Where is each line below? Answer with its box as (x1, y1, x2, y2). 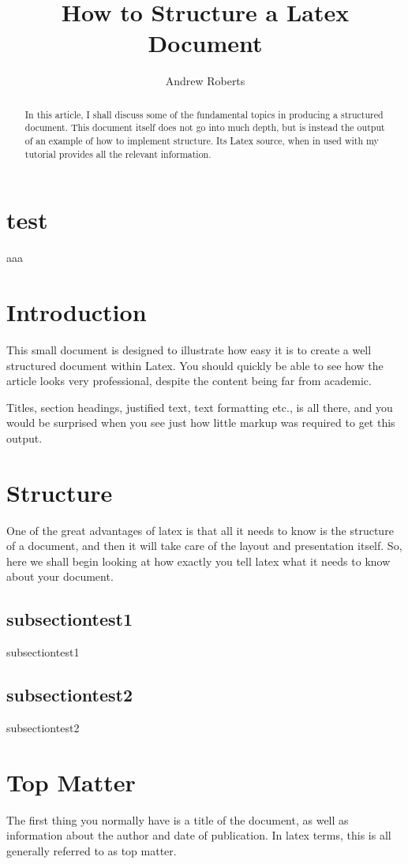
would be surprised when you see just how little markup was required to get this (6, 414, 395, 431)
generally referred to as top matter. (6, 842, 177, 858)
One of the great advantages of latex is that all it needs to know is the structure (6, 522, 394, 538)
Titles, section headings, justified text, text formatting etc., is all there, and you (6, 398, 393, 415)
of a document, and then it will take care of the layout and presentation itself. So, (6, 537, 402, 554)
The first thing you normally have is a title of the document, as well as (6, 811, 349, 828)
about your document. (6, 568, 114, 585)
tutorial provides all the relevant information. (24, 147, 211, 160)
